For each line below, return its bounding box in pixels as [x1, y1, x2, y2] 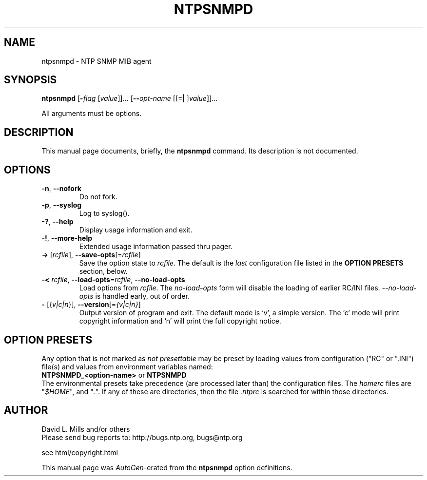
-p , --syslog [41, 201, 82, 210]
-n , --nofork [41, 184, 81, 193]
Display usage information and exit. [79, 226, 193, 234]
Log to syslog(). [79, 209, 130, 218]
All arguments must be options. [41, 109, 142, 118]
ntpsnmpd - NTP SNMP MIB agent [41, 57, 152, 65]
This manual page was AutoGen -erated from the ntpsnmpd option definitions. [41, 463, 292, 472]
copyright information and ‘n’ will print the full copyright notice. [79, 317, 281, 326]
